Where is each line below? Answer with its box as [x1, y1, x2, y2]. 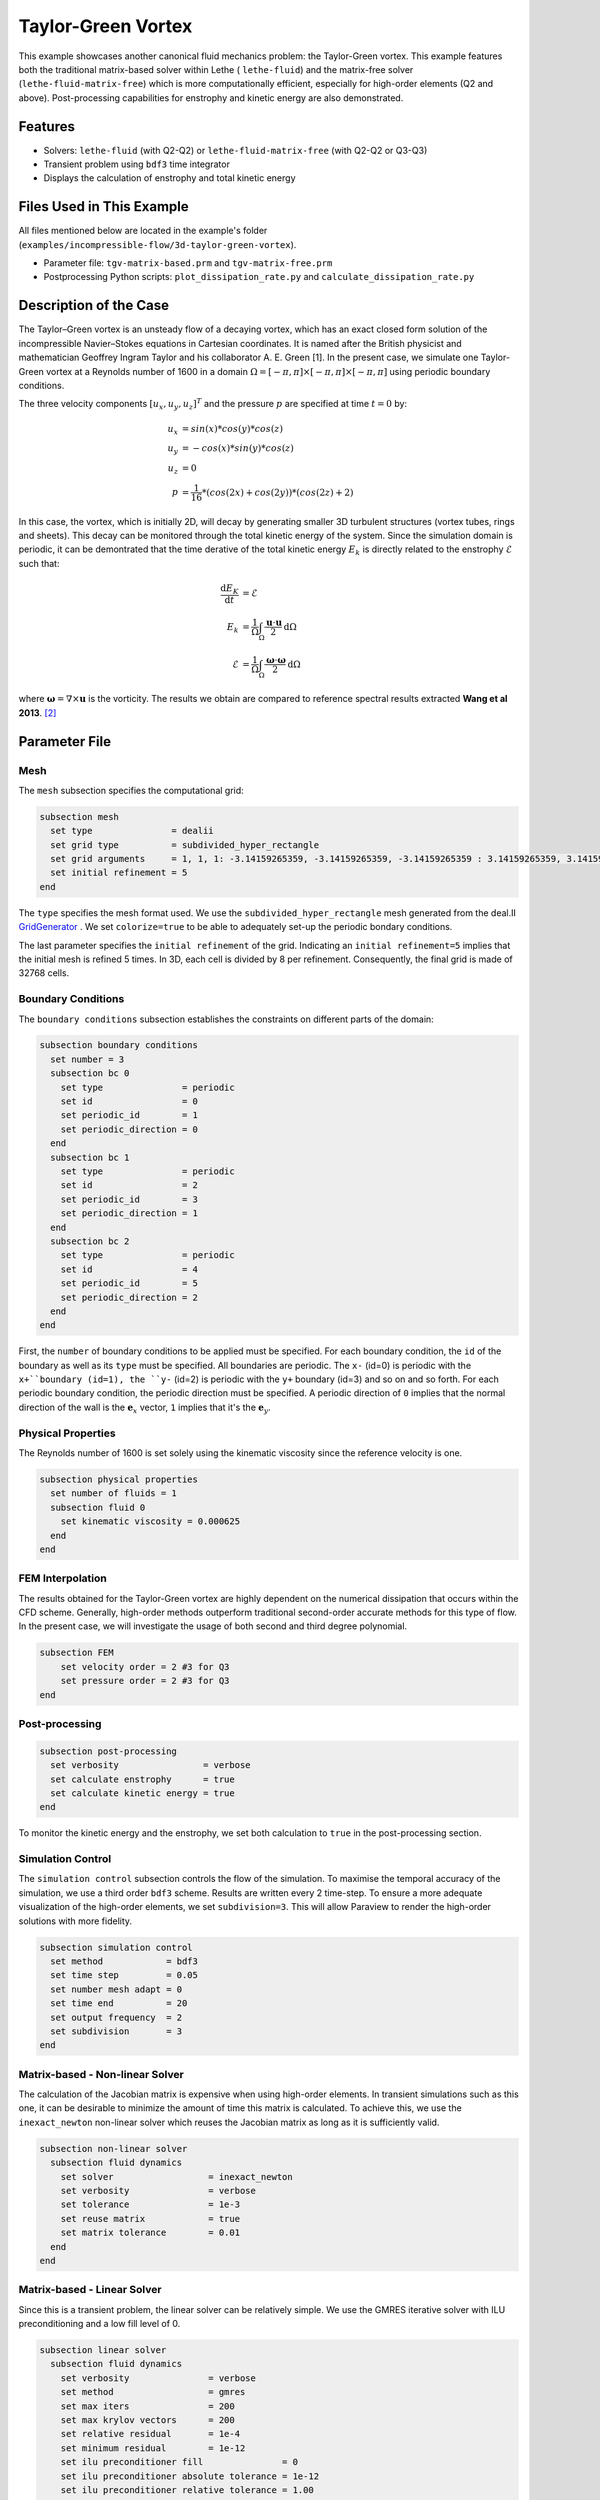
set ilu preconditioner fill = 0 [60, 2456, 299, 2468]
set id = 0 [60, 1096, 199, 1107]
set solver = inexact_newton [60, 2171, 294, 2182]
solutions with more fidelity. [18, 1915, 133, 1927]
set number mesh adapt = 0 [50, 1983, 183, 1995]
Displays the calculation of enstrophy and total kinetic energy [43, 172, 296, 184]
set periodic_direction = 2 [60, 1291, 199, 1303]
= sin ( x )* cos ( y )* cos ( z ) [181, 423, 284, 434]
